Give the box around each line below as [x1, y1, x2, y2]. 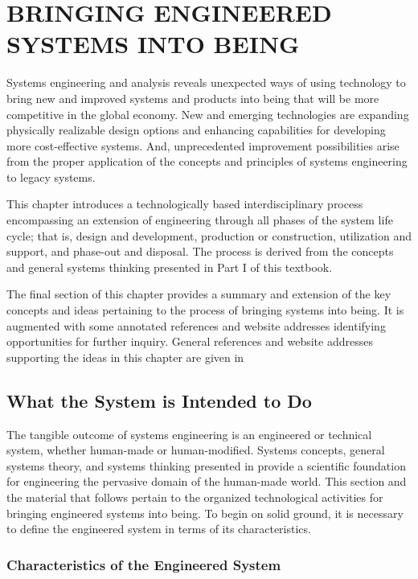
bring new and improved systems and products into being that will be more [6, 89, 379, 106]
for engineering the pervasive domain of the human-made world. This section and [6, 473, 407, 490]
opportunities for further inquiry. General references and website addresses [6, 333, 373, 350]
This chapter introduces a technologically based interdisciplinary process [6, 195, 363, 212]
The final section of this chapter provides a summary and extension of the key [6, 285, 391, 302]
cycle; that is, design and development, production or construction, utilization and [6, 227, 412, 244]
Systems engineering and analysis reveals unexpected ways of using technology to [6, 74, 406, 91]
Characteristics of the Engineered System [6, 554, 281, 574]
